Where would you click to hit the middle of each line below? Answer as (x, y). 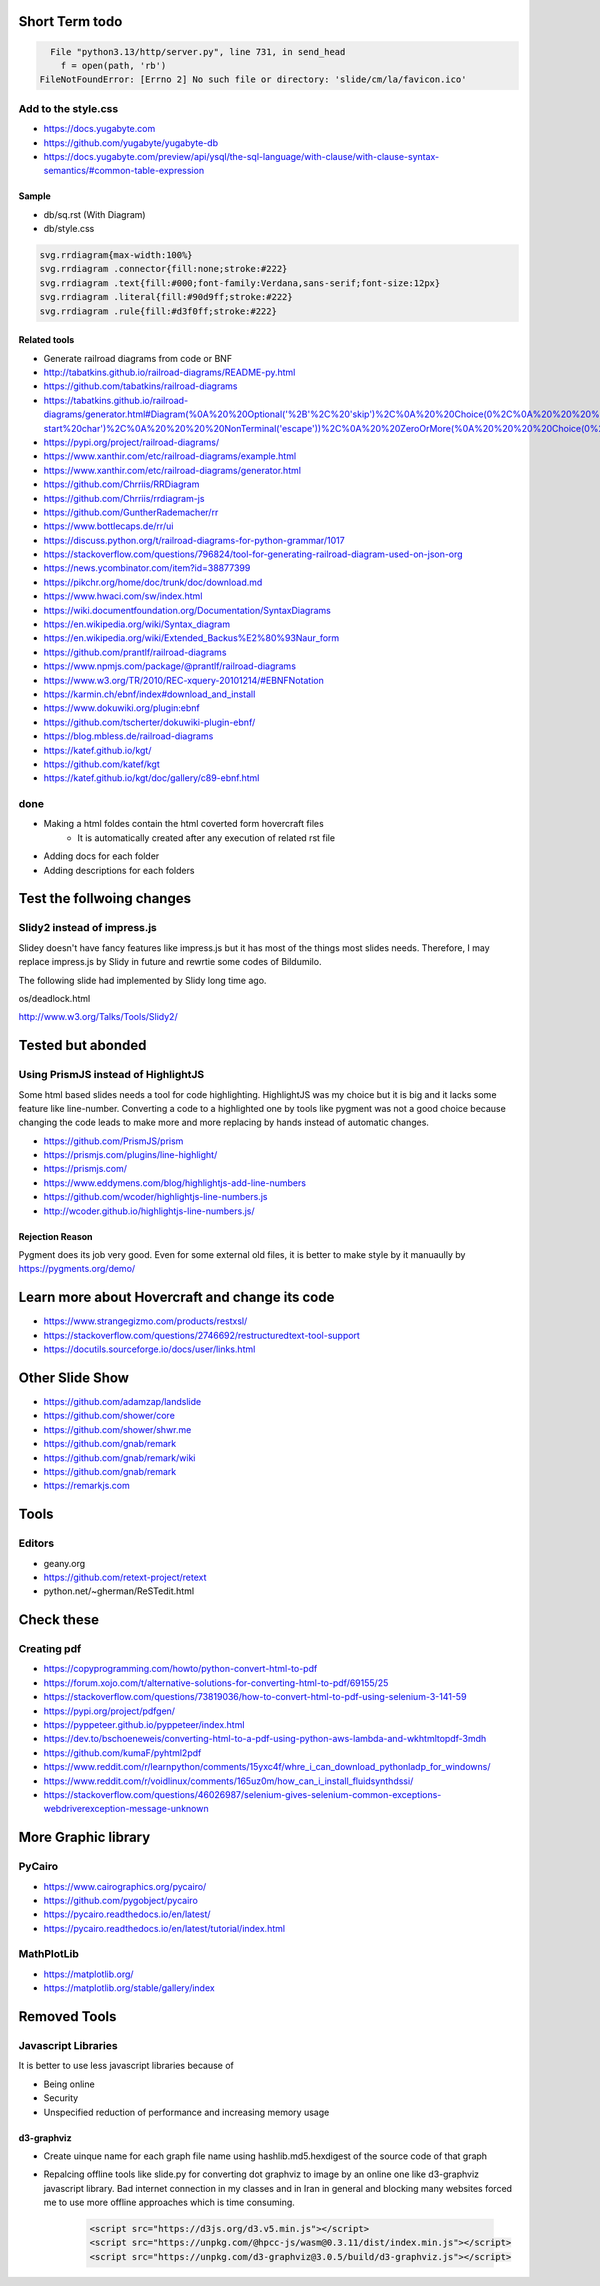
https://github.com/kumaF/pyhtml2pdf (122, 1752)
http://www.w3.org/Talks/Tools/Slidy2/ (98, 1017)
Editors (36, 1543)
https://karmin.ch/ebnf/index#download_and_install (149, 694)
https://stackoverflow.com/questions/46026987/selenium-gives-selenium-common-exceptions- (242, 1794)
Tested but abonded (82, 1045)
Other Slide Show (74, 1377)
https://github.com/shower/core (109, 1416)
